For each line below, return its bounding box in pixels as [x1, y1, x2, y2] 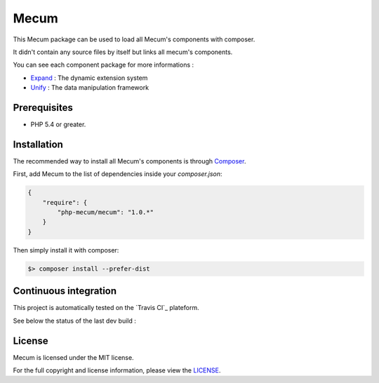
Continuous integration [13, 285, 117, 297]
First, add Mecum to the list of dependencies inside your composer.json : [13, 170, 222, 178]
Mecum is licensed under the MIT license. [13, 353, 134, 361]
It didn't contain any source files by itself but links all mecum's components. [13, 48, 233, 56]
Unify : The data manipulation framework [30, 83, 149, 92]
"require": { [42, 199, 88, 206]
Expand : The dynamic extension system [30, 74, 148, 82]
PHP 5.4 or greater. [30, 120, 86, 129]
